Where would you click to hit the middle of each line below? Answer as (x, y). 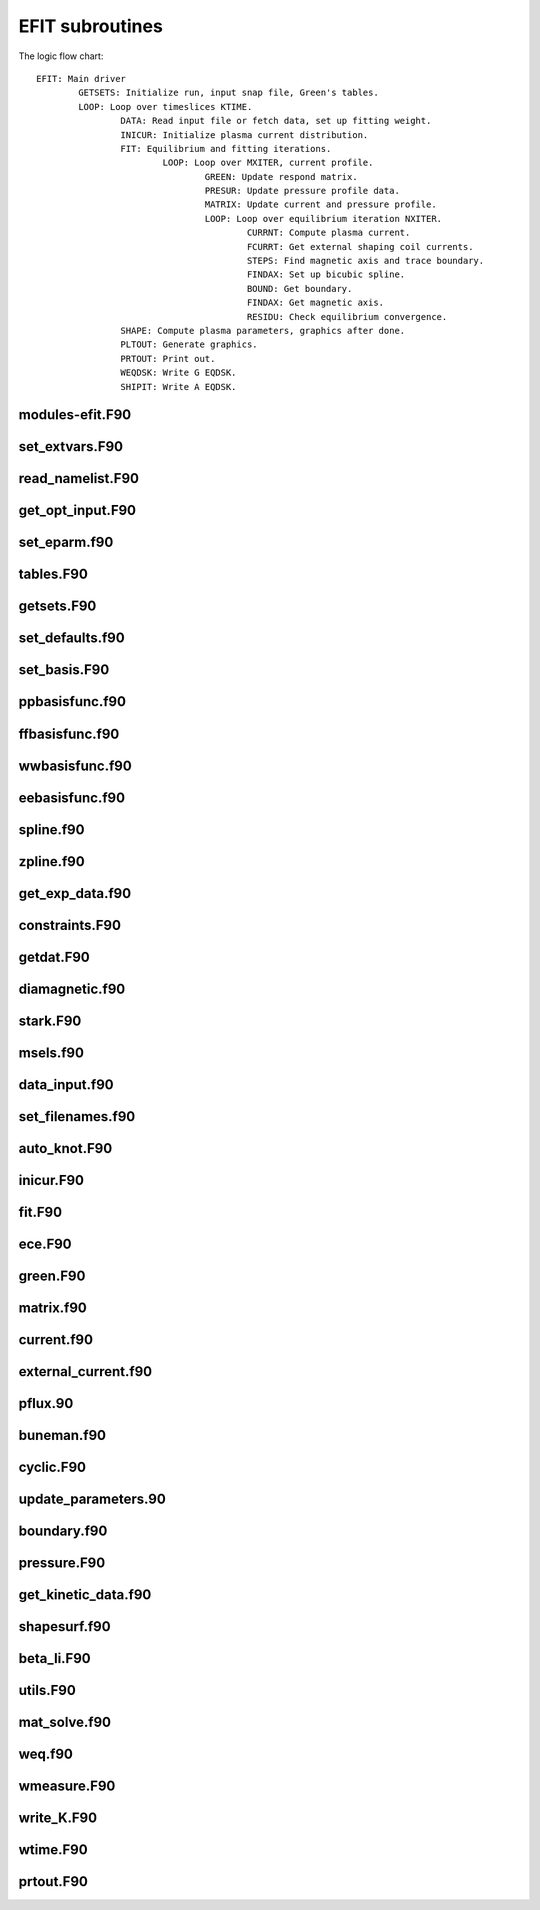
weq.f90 (46, 1754)
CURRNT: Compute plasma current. (328, 233)
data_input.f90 (66, 1084)
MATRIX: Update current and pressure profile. (320, 204)
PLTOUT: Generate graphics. (189, 344)
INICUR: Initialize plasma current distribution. (244, 134)
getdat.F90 (54, 956)
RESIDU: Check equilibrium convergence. (347, 316)
